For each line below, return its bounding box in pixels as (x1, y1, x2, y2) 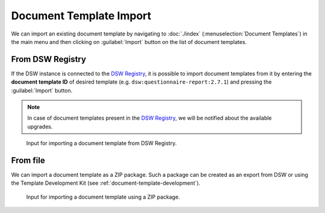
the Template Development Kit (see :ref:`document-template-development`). (11, 179, 201, 187)
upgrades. (27, 123, 53, 130)
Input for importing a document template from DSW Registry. (26, 140, 177, 147)
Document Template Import (11, 9, 152, 22)
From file (11, 155, 45, 165)
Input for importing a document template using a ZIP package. (26, 193, 181, 200)
